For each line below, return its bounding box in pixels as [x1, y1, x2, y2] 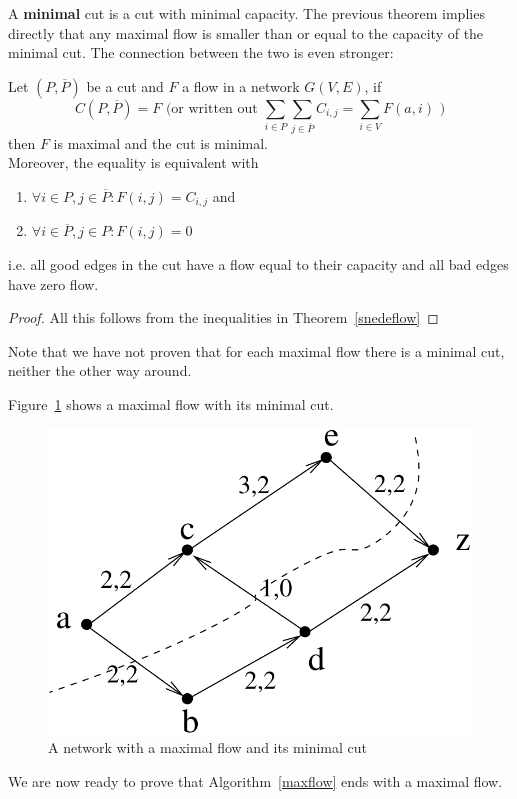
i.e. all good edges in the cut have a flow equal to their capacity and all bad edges [8, 253, 509, 274]
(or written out [165, 101, 258, 116]
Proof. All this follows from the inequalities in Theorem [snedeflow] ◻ [8, 307, 439, 328]
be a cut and [86, 75, 164, 96]
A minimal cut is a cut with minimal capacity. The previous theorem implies [8, 3, 485, 23]
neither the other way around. [8, 360, 192, 381]
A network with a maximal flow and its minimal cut [48, 737, 367, 758]
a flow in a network [182, 75, 300, 96]
